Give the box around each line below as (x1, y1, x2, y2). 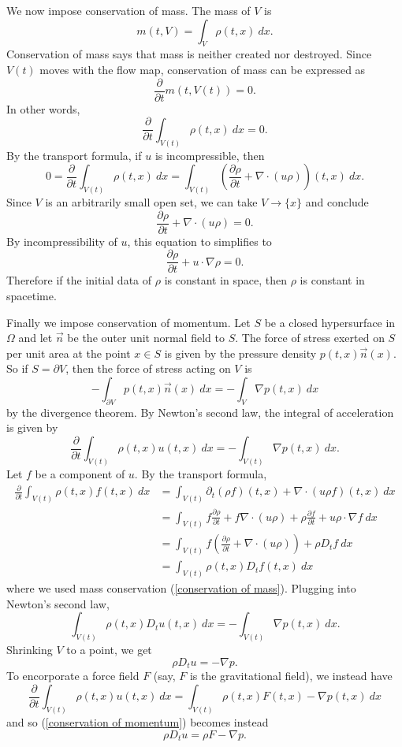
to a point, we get (66, 641, 152, 658)
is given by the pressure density (164, 344, 317, 361)
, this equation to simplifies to (127, 232, 272, 249)
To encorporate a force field (6, 667, 140, 684)
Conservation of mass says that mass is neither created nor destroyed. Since (6, 46, 372, 62)
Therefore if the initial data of (6, 272, 152, 288)
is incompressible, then (154, 147, 265, 163)
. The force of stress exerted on (235, 329, 385, 346)
